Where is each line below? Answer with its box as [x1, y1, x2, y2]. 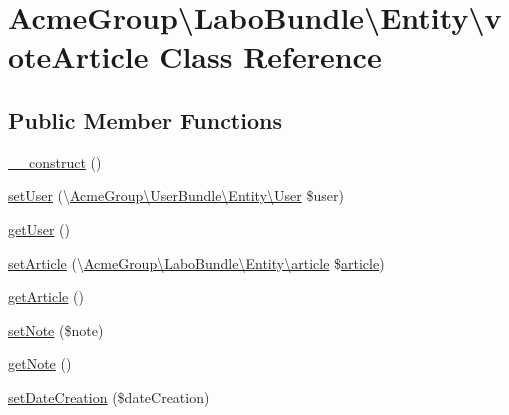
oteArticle [8, 36, 149, 77]
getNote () [8, 353, 72, 374]
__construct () [8, 151, 102, 172]
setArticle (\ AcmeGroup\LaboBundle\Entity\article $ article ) [8, 252, 385, 273]
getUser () [8, 218, 70, 239]
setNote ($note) [8, 319, 104, 340]
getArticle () [8, 286, 84, 307]
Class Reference [159, 36, 382, 77]
